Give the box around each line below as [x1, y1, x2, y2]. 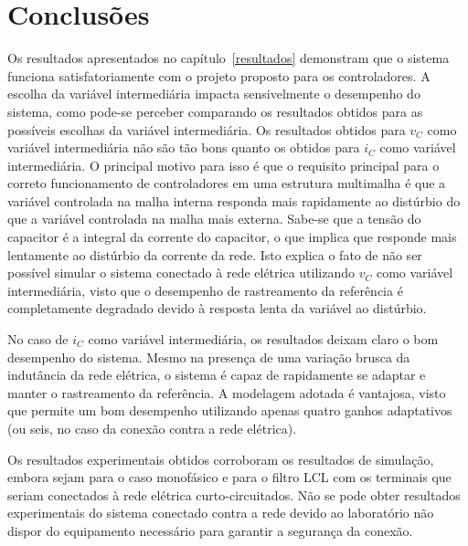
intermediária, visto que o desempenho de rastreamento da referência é [7, 280, 403, 299]
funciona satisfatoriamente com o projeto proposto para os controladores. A [7, 66, 431, 85]
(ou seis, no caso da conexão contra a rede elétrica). [7, 419, 297, 437]
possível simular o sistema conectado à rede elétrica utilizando [7, 263, 356, 282]
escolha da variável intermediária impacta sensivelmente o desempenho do [7, 84, 420, 103]
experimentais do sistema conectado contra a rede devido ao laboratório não [7, 503, 434, 522]
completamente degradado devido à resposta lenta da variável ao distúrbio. [7, 299, 427, 318]
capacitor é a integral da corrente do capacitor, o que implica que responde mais [7, 227, 457, 247]
